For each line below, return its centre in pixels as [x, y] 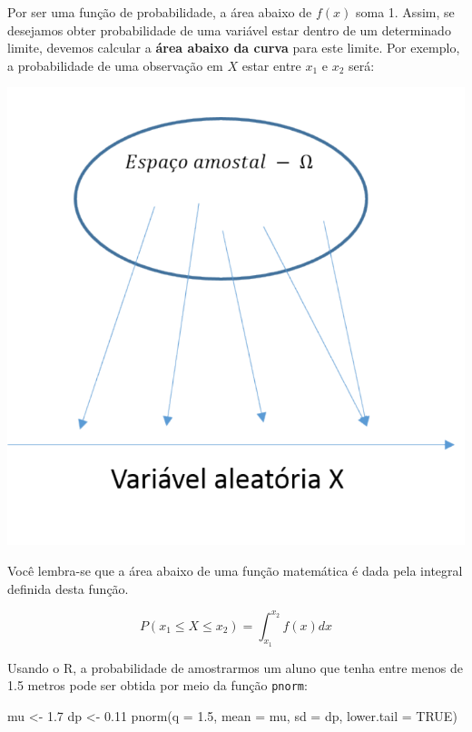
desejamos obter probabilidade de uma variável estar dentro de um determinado [229, 30]
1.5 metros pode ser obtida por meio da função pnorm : [157, 685]
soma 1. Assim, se [405, 12]
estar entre [271, 65]
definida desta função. [68, 588]
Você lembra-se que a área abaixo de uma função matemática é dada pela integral [235, 570]
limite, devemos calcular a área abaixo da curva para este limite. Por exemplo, [234, 48]
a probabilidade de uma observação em [115, 65]
